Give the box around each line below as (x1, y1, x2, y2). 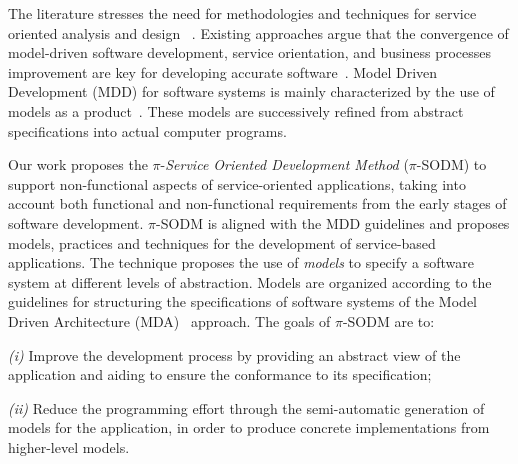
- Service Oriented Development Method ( (160, 154, 409, 175)
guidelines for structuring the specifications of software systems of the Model (8, 291, 477, 312)
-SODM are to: (342, 310, 435, 331)
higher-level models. (8, 436, 130, 457)
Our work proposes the (8, 154, 148, 175)
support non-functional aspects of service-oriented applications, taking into (8, 173, 466, 194)
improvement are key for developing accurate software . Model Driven (8, 61, 438, 82)
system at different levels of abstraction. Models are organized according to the (8, 271, 492, 292)
